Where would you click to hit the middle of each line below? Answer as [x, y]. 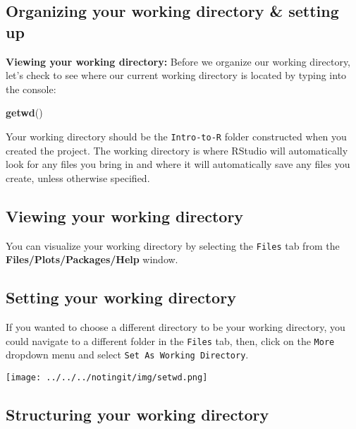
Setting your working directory [121, 297]
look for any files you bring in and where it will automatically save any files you [178, 164]
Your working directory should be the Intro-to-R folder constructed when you [176, 136]
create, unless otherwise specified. [78, 177]
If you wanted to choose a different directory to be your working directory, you [176, 327]
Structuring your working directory [137, 415]
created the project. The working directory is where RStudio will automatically [177, 150]
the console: [31, 89]
